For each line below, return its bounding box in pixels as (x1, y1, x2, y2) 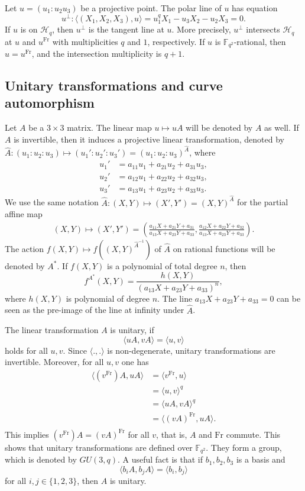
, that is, (156, 428, 187, 440)
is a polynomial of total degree (107, 259, 218, 272)
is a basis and (236, 453, 285, 466)
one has (121, 356, 149, 368)
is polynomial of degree (66, 292, 150, 304)
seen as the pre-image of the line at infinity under (5, 303, 184, 316)
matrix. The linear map (67, 121, 152, 134)
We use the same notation (5, 196, 99, 208)
